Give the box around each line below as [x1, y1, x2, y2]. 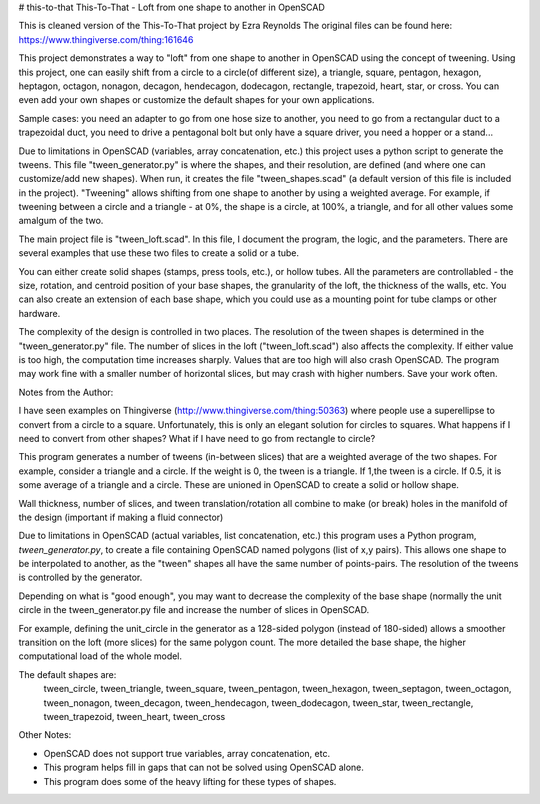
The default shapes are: [18, 668, 117, 680]
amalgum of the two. [18, 215, 104, 227]
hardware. [18, 307, 61, 319]
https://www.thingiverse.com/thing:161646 [18, 33, 194, 45]
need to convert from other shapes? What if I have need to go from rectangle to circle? [18, 432, 376, 444]
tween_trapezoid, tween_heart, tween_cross [43, 710, 226, 722]
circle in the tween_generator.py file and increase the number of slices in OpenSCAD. [18, 604, 370, 616]
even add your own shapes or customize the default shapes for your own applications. [18, 94, 375, 106]
